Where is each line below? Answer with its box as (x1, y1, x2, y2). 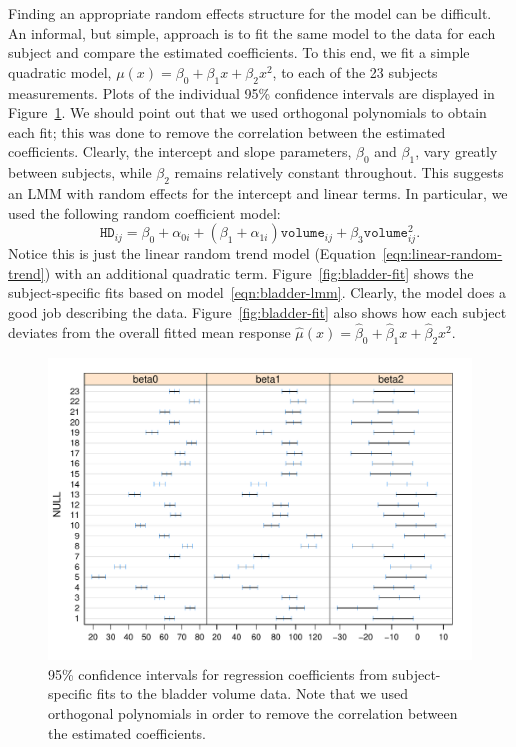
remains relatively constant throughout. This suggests (174, 162, 504, 183)
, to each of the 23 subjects (272, 61, 438, 82)
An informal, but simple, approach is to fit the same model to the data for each (8, 22, 496, 43)
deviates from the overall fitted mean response (8, 321, 291, 342)
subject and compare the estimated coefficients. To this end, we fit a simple (8, 42, 470, 63)
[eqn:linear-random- (382, 243, 503, 264)
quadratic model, (8, 61, 112, 82)
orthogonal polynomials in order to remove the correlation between (48, 702, 458, 723)
